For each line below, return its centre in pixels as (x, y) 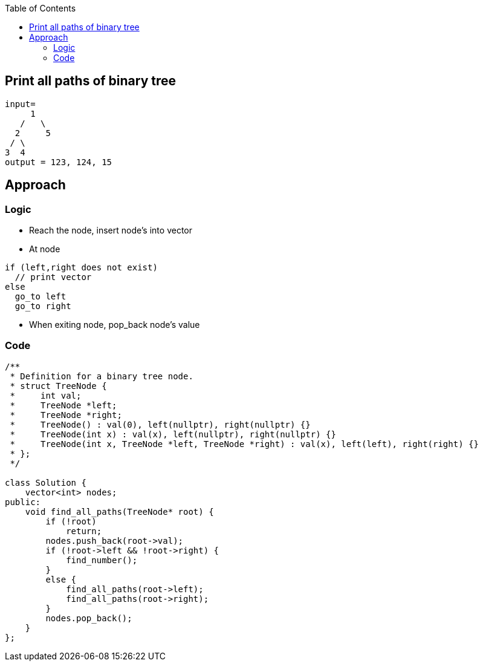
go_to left (41, 297)
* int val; (46, 395)
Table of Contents (41, 8)
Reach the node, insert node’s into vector (111, 230)
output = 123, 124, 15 (59, 162)
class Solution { (46, 482)
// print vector (53, 277)
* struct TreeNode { (58, 386)
